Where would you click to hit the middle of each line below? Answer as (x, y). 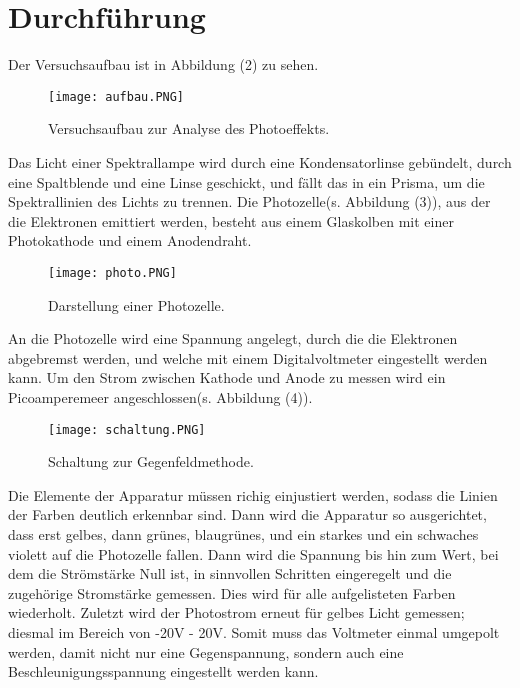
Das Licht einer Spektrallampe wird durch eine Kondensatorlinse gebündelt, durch (260, 161)
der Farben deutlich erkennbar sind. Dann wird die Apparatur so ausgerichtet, (247, 514)
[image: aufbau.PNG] (116, 96)
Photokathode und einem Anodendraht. (130, 240)
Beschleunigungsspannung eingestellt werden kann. (163, 671)
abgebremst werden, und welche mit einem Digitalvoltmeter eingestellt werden (248, 357)
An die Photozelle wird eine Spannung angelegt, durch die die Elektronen (233, 338)
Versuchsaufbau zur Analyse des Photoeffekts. (189, 128)
